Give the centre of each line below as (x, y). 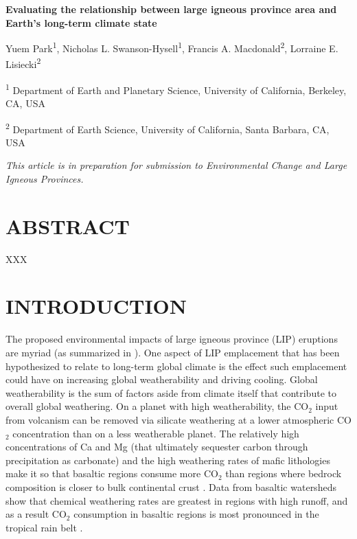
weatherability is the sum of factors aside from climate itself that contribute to (171, 392)
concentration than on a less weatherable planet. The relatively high (156, 433)
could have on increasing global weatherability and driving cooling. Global (162, 379)
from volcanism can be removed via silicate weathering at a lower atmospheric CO (178, 419)
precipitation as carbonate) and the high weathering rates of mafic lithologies (168, 460)
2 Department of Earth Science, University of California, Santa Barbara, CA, (168, 128)
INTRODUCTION (96, 306)
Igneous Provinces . (45, 178)
